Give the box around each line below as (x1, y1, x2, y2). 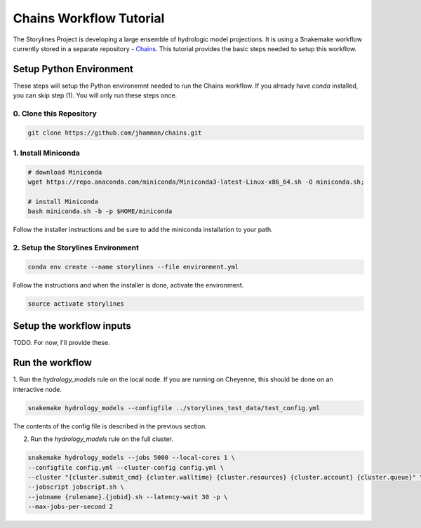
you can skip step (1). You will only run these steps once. (13, 91, 178, 100)
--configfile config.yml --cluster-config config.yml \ (27, 463, 225, 471)
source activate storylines (27, 299, 124, 308)
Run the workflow (13, 357, 93, 369)
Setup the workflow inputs (13, 320, 131, 332)
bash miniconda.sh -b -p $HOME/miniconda (27, 208, 173, 215)
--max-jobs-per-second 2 (27, 503, 114, 511)
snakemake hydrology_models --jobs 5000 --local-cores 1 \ (27, 454, 235, 462)
